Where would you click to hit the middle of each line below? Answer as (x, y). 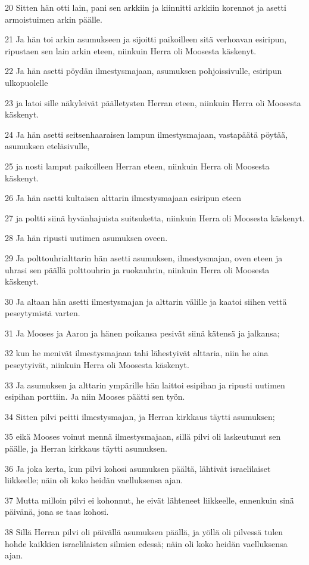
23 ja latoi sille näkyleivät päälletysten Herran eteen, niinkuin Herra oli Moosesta (153, 102)
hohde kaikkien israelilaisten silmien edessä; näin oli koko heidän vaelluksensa (146, 543)
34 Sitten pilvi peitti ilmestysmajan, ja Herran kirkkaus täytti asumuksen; (140, 416)
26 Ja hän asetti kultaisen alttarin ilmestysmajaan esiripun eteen (123, 198)
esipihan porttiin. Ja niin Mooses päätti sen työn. (95, 396)
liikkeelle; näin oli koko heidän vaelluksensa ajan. (94, 480)
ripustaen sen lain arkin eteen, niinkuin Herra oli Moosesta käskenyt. (131, 50)
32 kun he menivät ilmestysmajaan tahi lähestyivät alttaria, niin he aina (137, 353)
